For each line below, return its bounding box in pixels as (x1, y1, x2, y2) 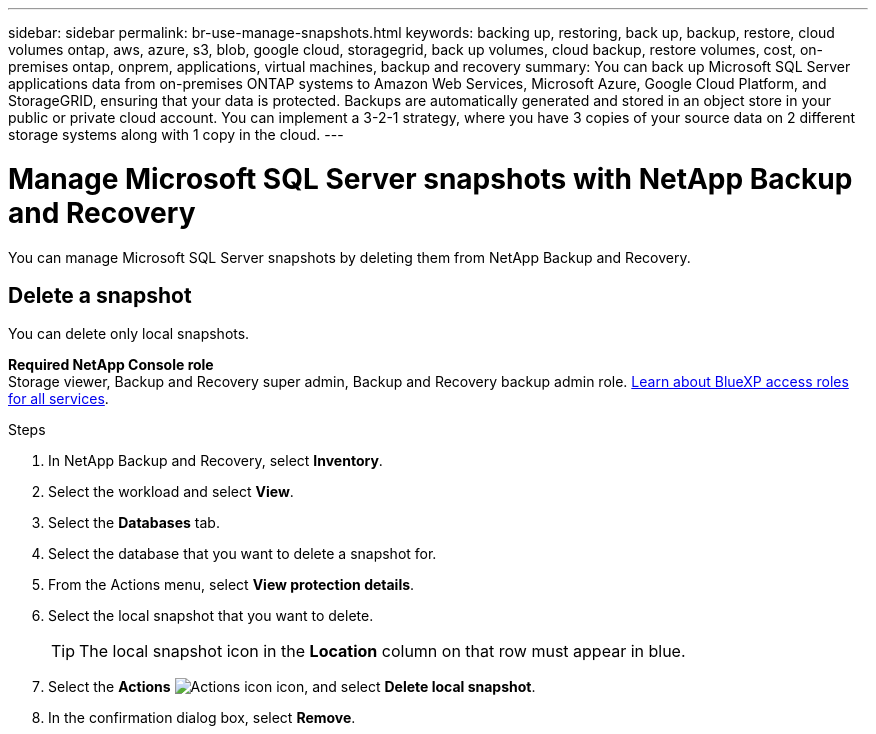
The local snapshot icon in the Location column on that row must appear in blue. (79, 641, 686, 662)
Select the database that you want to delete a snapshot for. (48, 545, 437, 563)
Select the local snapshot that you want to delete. (48, 607, 374, 625)
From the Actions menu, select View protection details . (48, 576, 415, 594)
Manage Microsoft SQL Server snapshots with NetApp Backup (8, 161, 853, 196)
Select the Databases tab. (48, 514, 220, 532)
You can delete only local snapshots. (8, 325, 250, 343)
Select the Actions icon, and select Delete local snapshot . (48, 678, 536, 696)
